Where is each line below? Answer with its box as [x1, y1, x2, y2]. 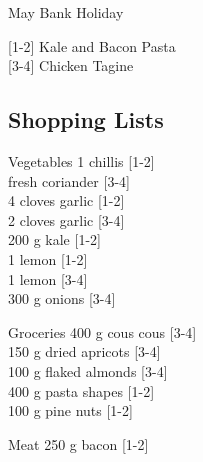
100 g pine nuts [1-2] [8, 400, 133, 421]
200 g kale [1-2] [8, 229, 101, 250]
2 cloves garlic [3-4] [8, 209, 125, 230]
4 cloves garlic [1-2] [8, 190, 125, 211]
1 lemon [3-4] [8, 268, 88, 289]
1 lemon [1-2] [8, 248, 88, 269]
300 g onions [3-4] [8, 288, 116, 309]
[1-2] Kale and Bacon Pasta [8, 35, 176, 56]
